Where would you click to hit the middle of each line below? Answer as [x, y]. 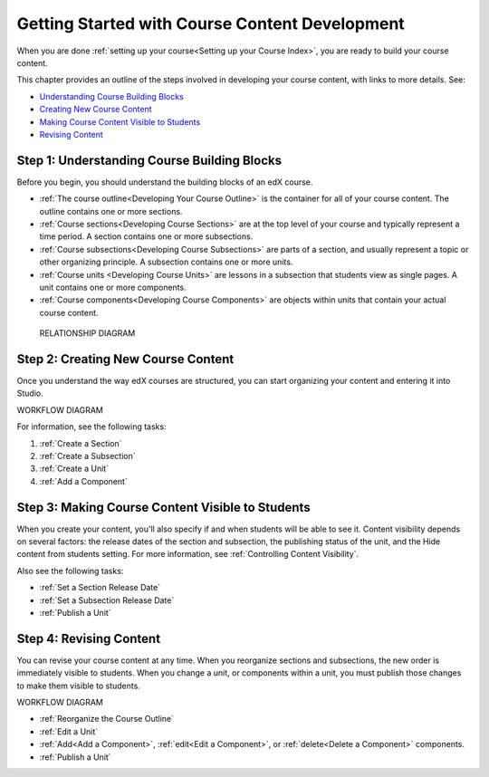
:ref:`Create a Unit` [74, 469]
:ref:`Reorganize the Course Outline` [107, 719]
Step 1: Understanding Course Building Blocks [149, 160]
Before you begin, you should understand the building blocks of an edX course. [165, 182]
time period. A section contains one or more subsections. [146, 236]
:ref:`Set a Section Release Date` [100, 588]
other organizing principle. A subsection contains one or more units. [166, 262]
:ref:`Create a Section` [81, 443]
